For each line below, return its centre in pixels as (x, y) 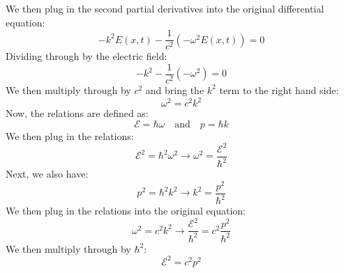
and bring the (175, 89)
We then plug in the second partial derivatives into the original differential (165, 8)
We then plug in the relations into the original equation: (126, 211)
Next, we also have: (47, 174)
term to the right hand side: (279, 89)
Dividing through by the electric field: (87, 56)
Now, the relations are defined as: (77, 113)
